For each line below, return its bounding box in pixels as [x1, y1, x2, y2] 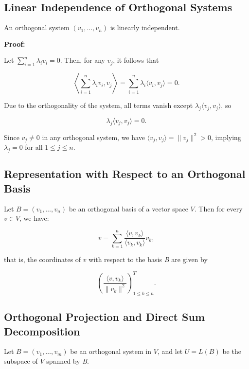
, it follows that [113, 55, 159, 65]
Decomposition [4, 323, 80, 338]
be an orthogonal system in [70, 346, 152, 356]
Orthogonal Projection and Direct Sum [4, 309, 205, 324]
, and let [157, 346, 183, 356]
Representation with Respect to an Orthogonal [4, 166, 246, 181]
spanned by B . [46, 356, 89, 366]
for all [25, 142, 43, 152]
